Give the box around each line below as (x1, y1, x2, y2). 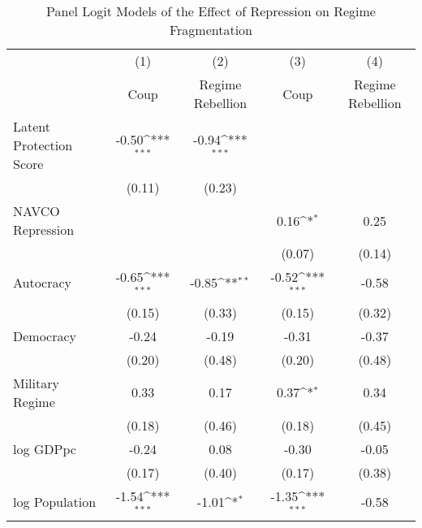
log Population (13, 492, 97, 512)
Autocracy (13, 273, 72, 292)
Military (13, 373, 59, 392)
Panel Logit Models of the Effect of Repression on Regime (46, 2, 376, 20)
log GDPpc (13, 439, 76, 458)
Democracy (13, 326, 77, 345)
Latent (13, 117, 51, 136)
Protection (13, 136, 73, 154)
